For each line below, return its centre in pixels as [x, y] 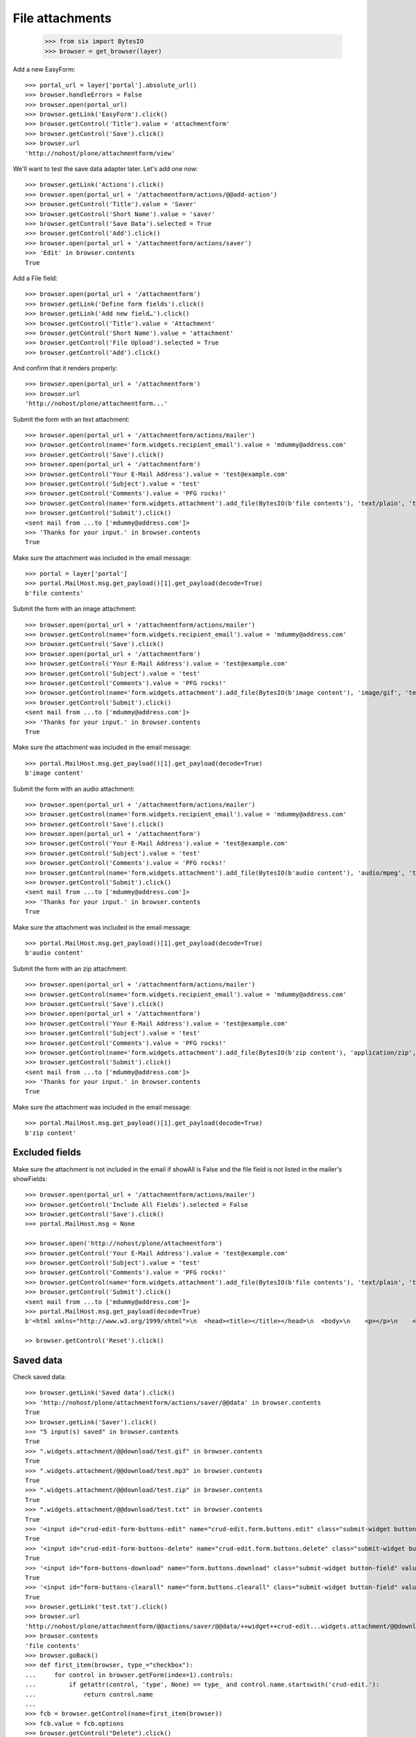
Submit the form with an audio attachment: [74, 789]
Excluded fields [47, 1152]
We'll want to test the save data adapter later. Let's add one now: [105, 169]
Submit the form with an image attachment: [75, 609]
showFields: [30, 1178]
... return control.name [89, 1694]
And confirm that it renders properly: [65, 368]
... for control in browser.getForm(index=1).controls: [129, 1675]
